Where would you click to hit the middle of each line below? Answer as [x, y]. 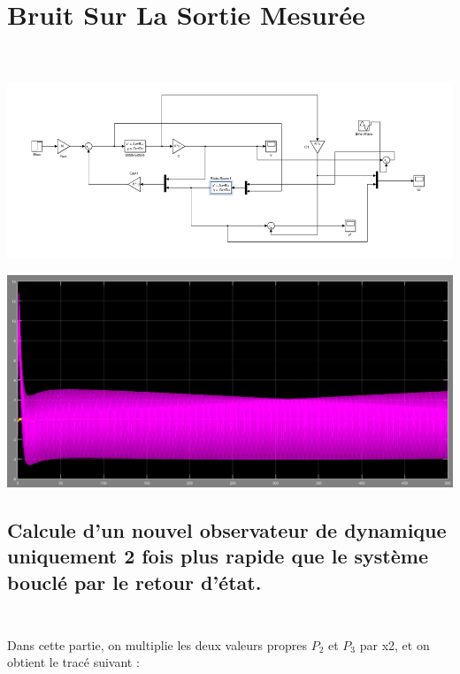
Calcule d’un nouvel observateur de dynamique [227, 529]
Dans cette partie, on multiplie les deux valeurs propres [157, 644]
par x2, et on [395, 644]
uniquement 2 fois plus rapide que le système [218, 556]
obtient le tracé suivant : [73, 662]
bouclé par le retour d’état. [134, 582]
